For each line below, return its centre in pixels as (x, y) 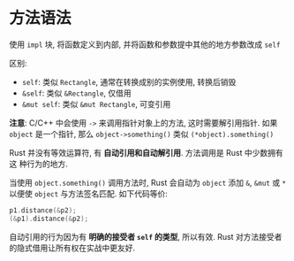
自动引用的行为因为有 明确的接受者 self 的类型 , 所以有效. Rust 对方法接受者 (146, 236)
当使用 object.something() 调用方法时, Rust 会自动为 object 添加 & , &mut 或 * (148, 182)
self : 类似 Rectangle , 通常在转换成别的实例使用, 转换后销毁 (129, 81)
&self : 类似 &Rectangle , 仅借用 (77, 93)
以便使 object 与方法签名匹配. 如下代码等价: (88, 193)
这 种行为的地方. (38, 164)
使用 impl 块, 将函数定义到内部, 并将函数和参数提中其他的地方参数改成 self (145, 44)
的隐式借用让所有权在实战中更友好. (72, 248)
